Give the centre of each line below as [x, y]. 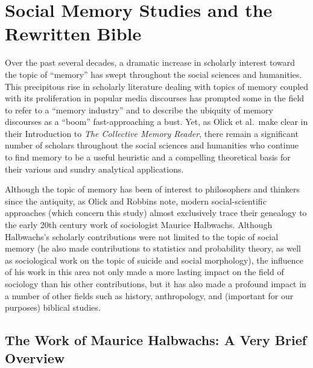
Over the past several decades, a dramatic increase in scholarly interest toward [150, 62]
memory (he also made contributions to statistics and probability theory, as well [153, 248]
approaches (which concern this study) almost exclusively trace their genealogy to [156, 213]
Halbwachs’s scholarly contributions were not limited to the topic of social [142, 236]
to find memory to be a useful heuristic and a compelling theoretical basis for [148, 157]
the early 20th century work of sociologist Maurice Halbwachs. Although [139, 225]
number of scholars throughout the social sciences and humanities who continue [152, 145]
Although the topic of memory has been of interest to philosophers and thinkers [153, 189]
